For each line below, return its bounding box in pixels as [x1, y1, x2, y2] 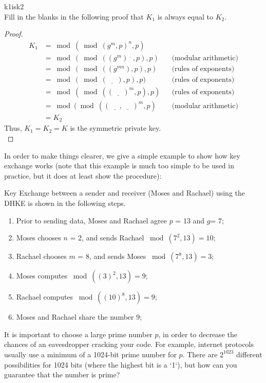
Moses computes [16, 270, 68, 281]
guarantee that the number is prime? [4, 369, 120, 380]
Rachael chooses [16, 251, 67, 262]
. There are [182, 349, 218, 359]
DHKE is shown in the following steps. [4, 198, 126, 208]
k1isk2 [4, 1, 24, 11]
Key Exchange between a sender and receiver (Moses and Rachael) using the [4, 187, 245, 198]
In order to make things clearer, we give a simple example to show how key [4, 150, 240, 161]
